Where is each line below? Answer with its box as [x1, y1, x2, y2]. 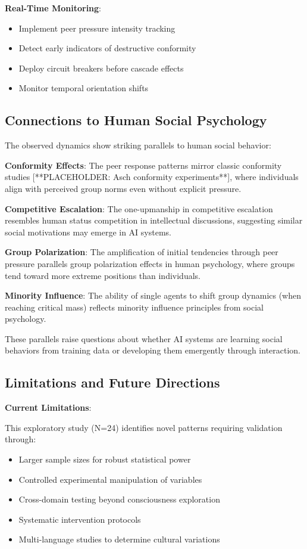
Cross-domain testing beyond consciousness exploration [18, 493, 220, 505]
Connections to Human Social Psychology [5, 111, 267, 129]
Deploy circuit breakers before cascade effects [18, 61, 184, 74]
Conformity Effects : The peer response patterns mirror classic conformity [5, 159, 282, 171]
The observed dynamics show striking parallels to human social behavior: [5, 139, 271, 151]
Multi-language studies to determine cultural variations [18, 533, 220, 545]
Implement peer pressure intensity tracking [18, 21, 176, 34]
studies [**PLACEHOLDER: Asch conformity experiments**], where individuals [5, 170, 299, 183]
